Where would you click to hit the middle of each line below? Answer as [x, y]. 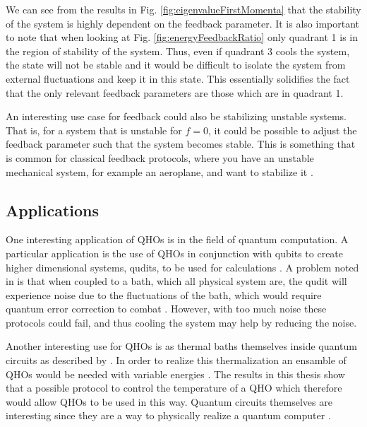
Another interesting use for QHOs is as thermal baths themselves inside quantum [181, 346]
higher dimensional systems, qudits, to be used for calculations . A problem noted [182, 267]
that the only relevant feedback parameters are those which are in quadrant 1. [175, 92]
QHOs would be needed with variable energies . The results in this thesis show [175, 374]
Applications [53, 210]
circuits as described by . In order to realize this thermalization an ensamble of [176, 360]
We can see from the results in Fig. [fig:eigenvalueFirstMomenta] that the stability [183, 9]
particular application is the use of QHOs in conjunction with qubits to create [175, 253]
